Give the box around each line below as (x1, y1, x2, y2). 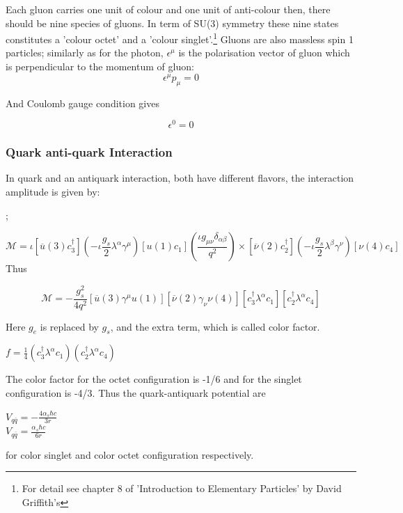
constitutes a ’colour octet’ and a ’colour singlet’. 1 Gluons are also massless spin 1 (6, 30, 354, 46)
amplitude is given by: (6, 184, 100, 198)
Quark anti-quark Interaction (6, 143, 173, 161)
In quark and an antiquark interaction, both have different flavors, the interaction (6, 171, 354, 185)
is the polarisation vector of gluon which (178, 45, 350, 60)
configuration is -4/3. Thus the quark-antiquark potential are (6, 386, 266, 400)
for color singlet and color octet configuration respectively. (6, 447, 254, 461)
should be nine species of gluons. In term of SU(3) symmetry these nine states (6, 15, 339, 30)
